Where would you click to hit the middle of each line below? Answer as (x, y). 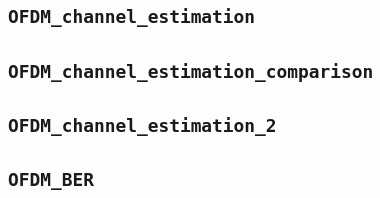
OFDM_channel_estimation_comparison (191, 71)
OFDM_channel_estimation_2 (142, 126)
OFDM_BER (51, 180)
